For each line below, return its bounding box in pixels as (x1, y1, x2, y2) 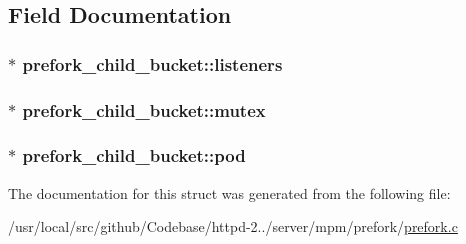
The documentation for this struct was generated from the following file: (8, 182, 451, 203)
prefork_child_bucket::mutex (22, 97, 266, 122)
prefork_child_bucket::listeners (22, 51, 283, 76)
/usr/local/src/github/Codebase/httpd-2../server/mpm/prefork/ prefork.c (8, 216, 458, 237)
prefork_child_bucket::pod (22, 143, 246, 168)
